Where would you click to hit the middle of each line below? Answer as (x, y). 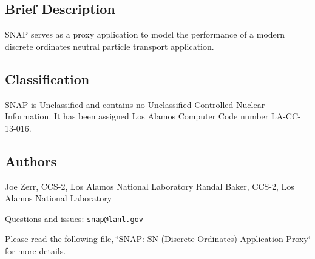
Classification (47, 79)
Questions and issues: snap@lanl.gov (74, 218)
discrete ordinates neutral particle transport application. (110, 46)
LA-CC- (286, 116)
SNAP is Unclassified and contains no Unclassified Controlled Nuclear (135, 104)
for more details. (36, 251)
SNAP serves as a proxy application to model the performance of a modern (145, 34)
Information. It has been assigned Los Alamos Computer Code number (137, 116)
